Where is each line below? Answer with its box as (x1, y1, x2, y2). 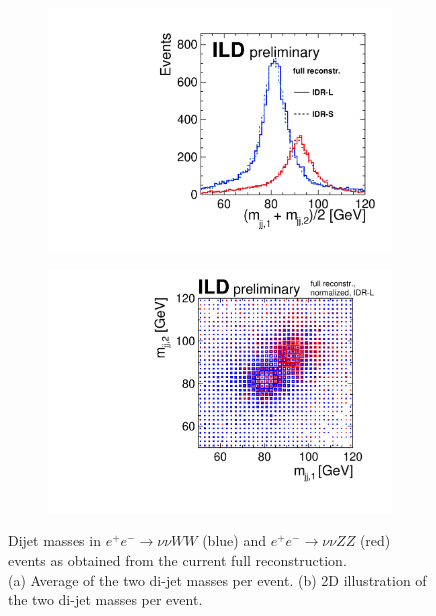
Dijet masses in (8, 530, 101, 551)
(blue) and (202, 530, 266, 551)
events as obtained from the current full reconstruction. (8, 550, 347, 570)
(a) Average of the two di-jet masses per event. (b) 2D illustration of (8, 569, 427, 590)
